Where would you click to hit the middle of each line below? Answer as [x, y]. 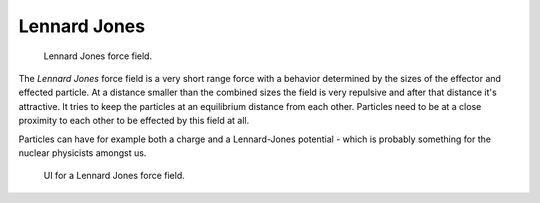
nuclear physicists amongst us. [82, 152]
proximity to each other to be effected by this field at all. [134, 121]
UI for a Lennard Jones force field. [114, 176]
